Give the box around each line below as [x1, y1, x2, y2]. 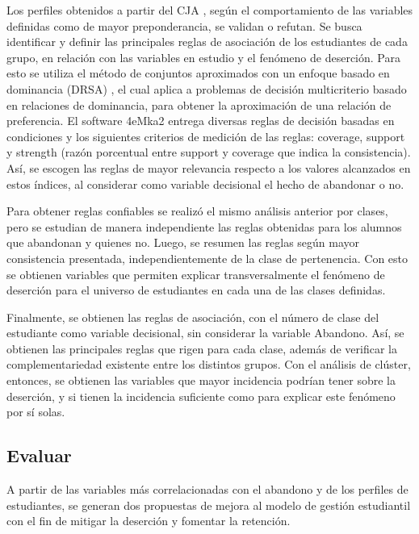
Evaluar [6, 443, 72, 468]
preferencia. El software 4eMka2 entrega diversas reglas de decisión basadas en [6, 112, 395, 129]
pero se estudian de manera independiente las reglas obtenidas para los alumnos [6, 218, 402, 235]
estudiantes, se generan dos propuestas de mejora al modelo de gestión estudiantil [6, 496, 411, 513]
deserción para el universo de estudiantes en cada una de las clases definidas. [6, 282, 386, 298]
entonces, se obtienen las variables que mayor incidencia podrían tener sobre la [6, 372, 396, 389]
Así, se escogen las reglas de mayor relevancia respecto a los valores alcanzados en [6, 159, 411, 176]
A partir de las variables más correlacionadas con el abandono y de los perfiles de [6, 481, 409, 498]
